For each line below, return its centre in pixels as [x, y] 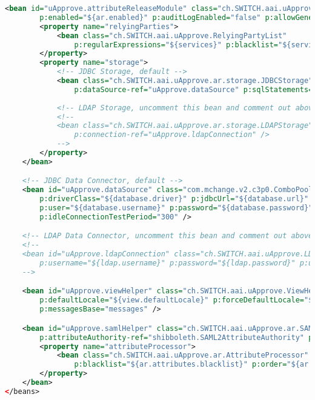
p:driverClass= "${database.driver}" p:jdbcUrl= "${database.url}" [174, 199]
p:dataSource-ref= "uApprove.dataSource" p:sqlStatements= [194, 89]
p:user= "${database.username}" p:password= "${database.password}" [176, 208]
